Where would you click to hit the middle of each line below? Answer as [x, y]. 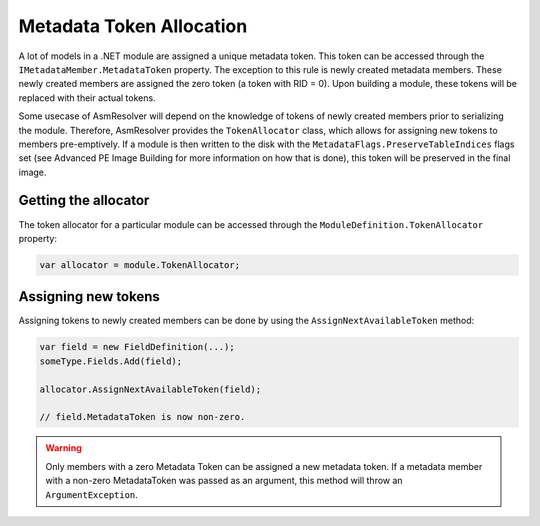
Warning [63, 448]
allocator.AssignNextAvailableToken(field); [150, 389]
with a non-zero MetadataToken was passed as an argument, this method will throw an [224, 481]
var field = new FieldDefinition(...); [137, 347]
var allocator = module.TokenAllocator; [139, 264]
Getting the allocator [84, 200]
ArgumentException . [92, 494]
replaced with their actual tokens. [87, 97]
